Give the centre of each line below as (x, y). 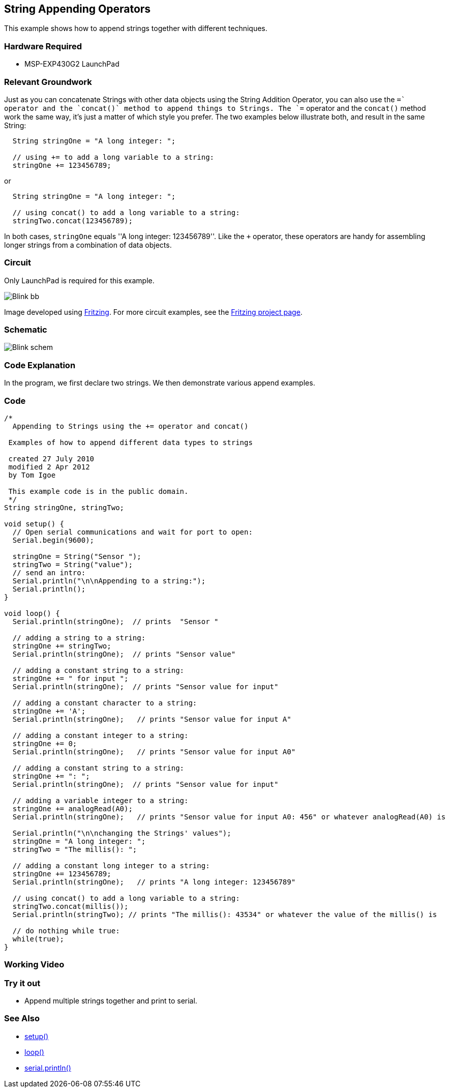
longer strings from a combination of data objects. (88, 245)
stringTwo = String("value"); (72, 564)
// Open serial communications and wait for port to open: (132, 532)
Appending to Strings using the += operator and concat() (130, 426)
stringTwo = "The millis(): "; (75, 849)
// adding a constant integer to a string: (100, 735)
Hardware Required (43, 46)
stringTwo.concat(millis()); (70, 906)
